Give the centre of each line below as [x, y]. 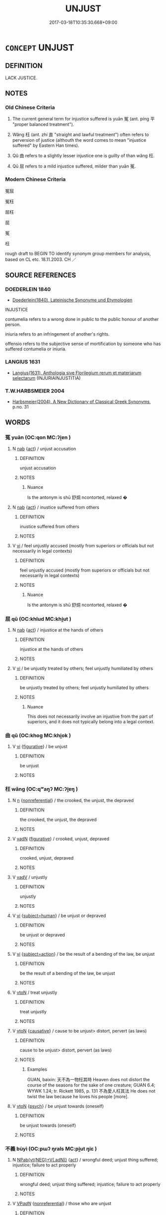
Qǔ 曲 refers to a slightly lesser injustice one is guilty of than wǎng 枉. [83, 156]
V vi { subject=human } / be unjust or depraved [59, 916]
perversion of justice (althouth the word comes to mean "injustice [79, 140]
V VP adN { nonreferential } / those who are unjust [62, 1203]
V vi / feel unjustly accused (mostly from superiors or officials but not [83, 545]
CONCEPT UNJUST [40, 47]
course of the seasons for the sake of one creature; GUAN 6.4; [91, 1085]
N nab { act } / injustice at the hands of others [58, 630]
